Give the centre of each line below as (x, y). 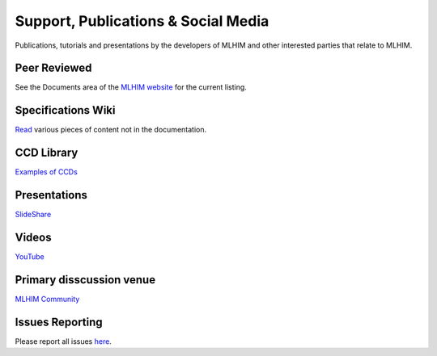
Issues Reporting (59, 322)
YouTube (30, 257)
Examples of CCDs (47, 172)
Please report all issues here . (64, 341)
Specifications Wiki (65, 110)
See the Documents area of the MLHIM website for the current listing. (131, 87)
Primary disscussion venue (85, 280)
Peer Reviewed (53, 68)
